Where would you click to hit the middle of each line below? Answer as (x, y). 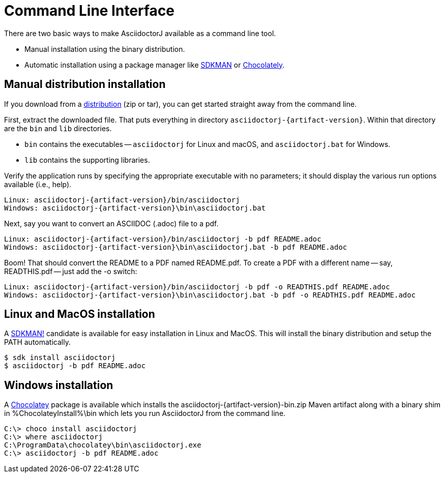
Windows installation (59, 385)
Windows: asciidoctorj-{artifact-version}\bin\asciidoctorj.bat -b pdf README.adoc (176, 247)
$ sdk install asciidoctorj (60, 358)
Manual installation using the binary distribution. (105, 49)
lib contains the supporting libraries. (87, 160)
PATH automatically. (37, 342)
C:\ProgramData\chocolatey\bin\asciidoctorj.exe (103, 445)
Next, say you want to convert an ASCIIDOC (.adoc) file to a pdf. (111, 223)
